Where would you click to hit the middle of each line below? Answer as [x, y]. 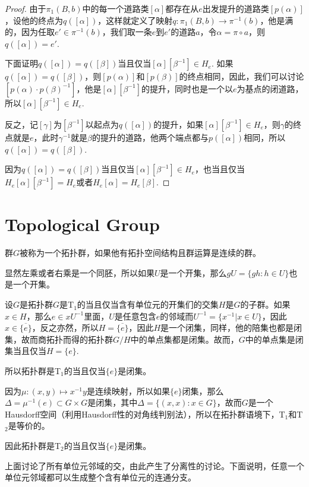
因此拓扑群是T [33, 445]
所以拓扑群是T [33, 371]
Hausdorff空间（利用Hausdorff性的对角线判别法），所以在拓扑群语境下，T [145, 414]
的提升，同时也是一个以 [187, 88]
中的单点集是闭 [274, 339]
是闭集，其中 [113, 402]
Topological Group [82, 224]
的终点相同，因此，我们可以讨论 [242, 76]
